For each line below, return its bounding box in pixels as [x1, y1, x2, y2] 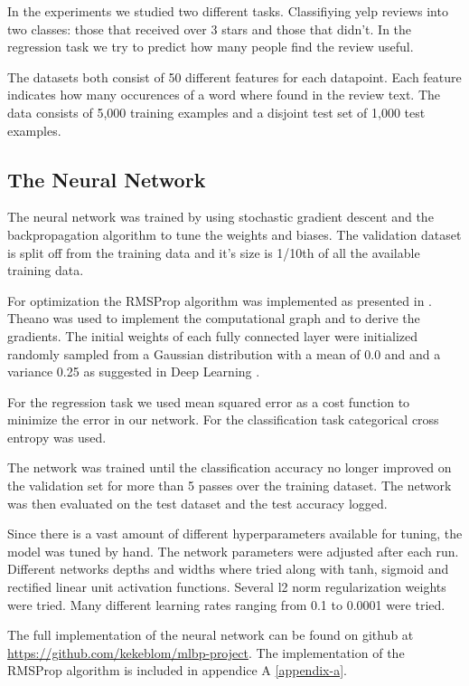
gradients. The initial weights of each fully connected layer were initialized [7, 326, 418, 345]
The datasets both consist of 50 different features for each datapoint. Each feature [7, 67, 462, 86]
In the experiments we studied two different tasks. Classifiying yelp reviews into [7, 2, 448, 20]
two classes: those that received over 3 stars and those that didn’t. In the [7, 19, 412, 38]
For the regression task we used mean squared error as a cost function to [7, 392, 410, 411]
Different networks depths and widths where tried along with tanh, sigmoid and [7, 559, 449, 578]
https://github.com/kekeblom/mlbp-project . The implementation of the [7, 643, 405, 662]
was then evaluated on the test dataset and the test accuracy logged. [7, 493, 388, 512]
